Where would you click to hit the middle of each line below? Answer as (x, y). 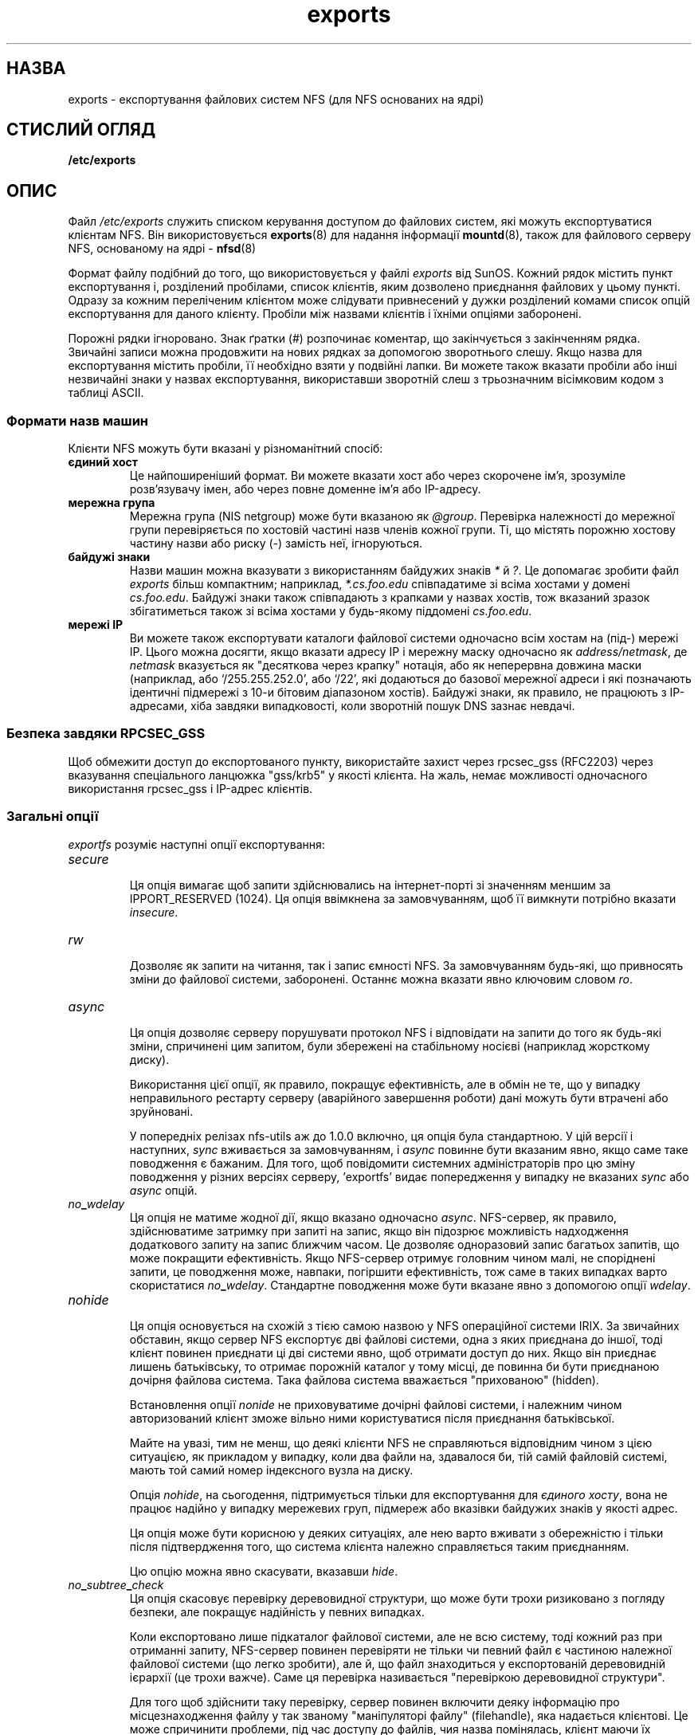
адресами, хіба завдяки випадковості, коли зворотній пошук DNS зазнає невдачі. (352, 706)
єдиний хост (103, 462)
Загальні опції (53, 816)
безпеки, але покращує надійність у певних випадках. (277, 1611)
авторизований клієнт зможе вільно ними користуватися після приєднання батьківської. (372, 1418)
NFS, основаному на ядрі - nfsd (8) (162, 249)
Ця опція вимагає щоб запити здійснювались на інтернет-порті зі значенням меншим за (370, 885)
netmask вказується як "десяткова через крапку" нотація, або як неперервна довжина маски (386, 665)
